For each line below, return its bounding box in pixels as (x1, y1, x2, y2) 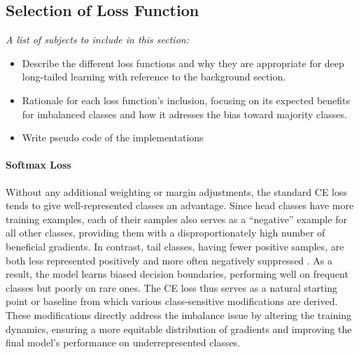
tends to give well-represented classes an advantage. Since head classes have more (6, 198, 354, 213)
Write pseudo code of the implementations (22, 130, 204, 145)
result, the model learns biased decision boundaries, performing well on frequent (6, 267, 349, 281)
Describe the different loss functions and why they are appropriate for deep (22, 55, 344, 70)
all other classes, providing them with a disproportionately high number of (6, 225, 325, 240)
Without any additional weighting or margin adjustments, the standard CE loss (6, 184, 348, 199)
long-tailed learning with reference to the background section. (22, 69, 286, 84)
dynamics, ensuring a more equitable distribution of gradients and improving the (6, 321, 352, 336)
